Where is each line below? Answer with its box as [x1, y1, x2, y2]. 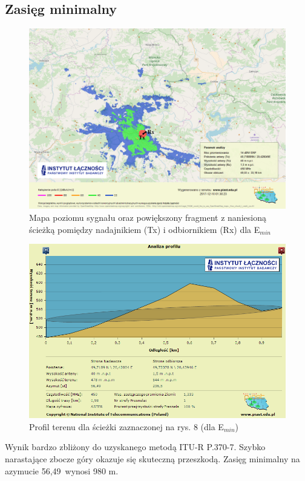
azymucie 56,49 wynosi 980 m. [5, 464, 119, 477]
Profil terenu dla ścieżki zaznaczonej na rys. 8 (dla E [29, 420, 224, 433]
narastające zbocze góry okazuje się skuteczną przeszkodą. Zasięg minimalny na [5, 453, 300, 465]
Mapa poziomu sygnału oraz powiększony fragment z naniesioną [29, 211, 266, 223]
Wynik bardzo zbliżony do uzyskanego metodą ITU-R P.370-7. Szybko [5, 440, 266, 453]
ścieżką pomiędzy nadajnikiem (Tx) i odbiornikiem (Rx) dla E [29, 223, 260, 235]
